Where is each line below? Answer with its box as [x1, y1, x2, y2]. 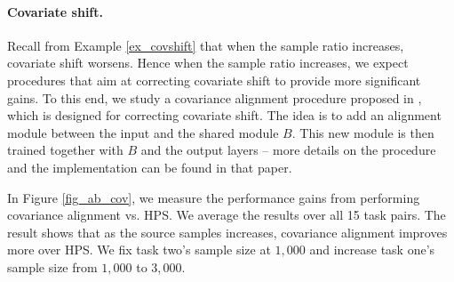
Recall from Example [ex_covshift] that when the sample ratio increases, [7, 36, 404, 54]
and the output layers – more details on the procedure [140, 141, 436, 159]
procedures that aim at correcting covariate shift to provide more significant [7, 70, 421, 89]
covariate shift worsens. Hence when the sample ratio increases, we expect [7, 53, 409, 72]
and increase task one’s [309, 240, 435, 259]
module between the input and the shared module [7, 123, 279, 141]
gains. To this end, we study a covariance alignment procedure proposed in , [7, 88, 422, 107]
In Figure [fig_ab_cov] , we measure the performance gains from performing [7, 188, 420, 206]
